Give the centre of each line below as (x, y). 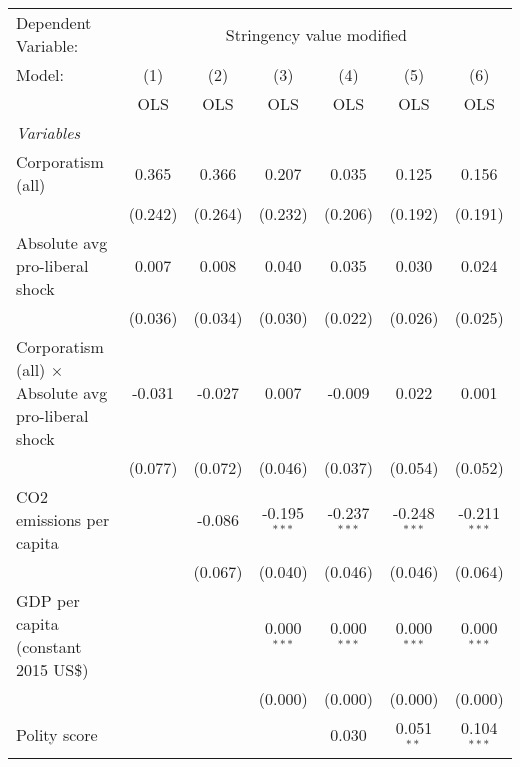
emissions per (63, 519)
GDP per (48, 600)
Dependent (54, 22)
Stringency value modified (316, 34)
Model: (40, 74)
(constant (49, 646)
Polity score (57, 735)
